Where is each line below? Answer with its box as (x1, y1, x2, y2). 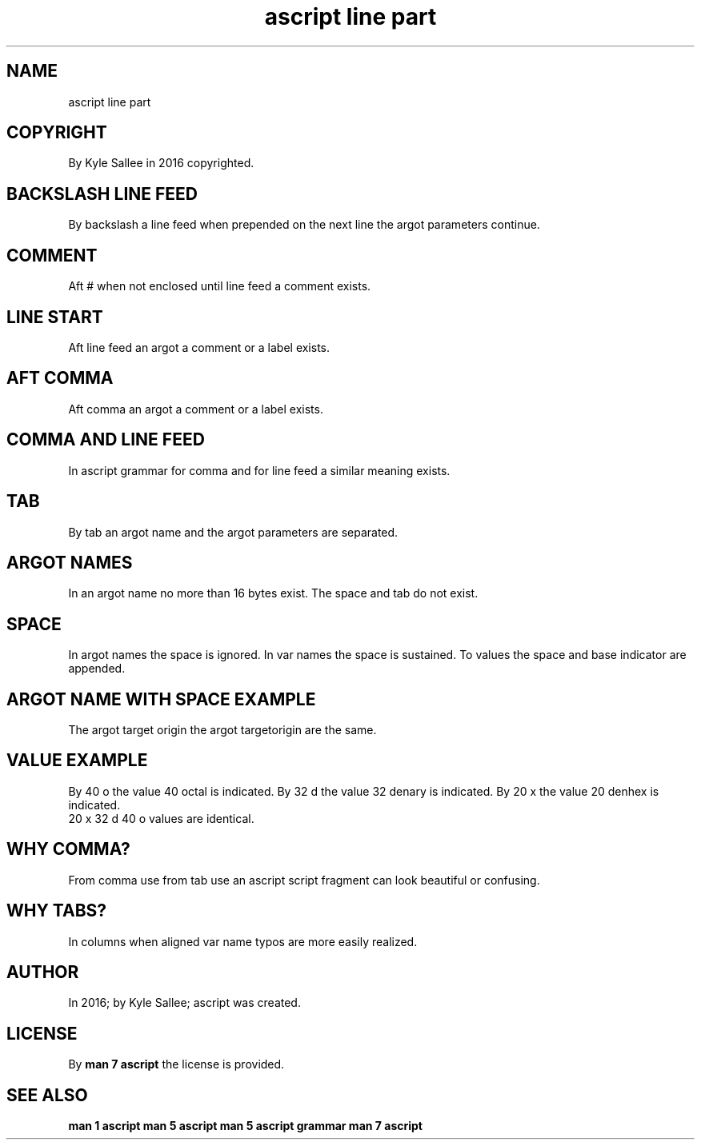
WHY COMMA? (6, 839, 130, 860)
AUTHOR (6, 961, 79, 982)
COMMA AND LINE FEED (6, 429, 205, 450)
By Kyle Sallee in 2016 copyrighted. (68, 156, 254, 170)
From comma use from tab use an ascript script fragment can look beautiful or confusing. (68, 872, 540, 887)
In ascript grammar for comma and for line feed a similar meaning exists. (68, 463, 451, 477)
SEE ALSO (6, 1084, 88, 1105)
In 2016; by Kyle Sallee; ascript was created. (68, 996, 301, 1010)
